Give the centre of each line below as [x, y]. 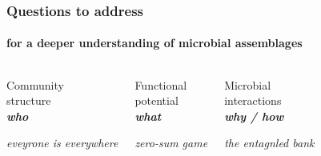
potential [156, 100]
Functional [161, 84]
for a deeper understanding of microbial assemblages [154, 43]
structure [29, 100]
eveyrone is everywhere [62, 143]
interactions [253, 100]
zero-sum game [171, 143]
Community [35, 84]
